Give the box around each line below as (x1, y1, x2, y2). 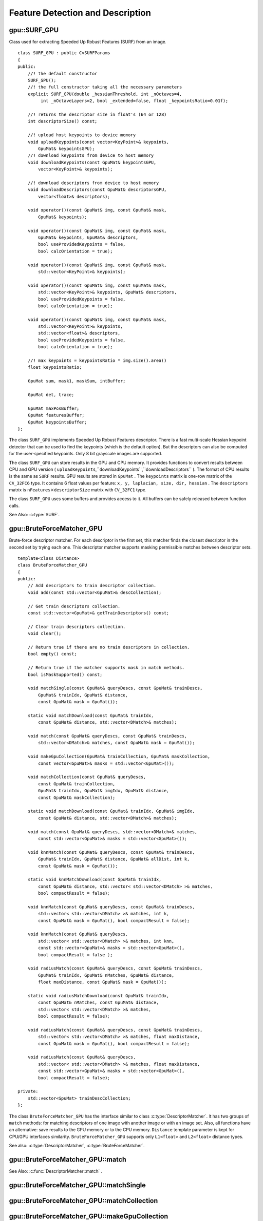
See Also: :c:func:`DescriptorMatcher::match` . (9, 1168, 102, 1174)
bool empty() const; (27, 651, 77, 657)
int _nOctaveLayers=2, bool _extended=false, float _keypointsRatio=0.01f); (40, 98, 228, 104)
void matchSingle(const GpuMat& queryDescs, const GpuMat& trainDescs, (27, 685, 203, 691)
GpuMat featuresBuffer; (27, 413, 85, 418)
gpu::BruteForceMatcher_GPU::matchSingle (9, 1181, 146, 1189)
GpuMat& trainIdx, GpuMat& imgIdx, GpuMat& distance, (38, 788, 169, 794)
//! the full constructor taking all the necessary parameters (27, 84, 182, 90)
